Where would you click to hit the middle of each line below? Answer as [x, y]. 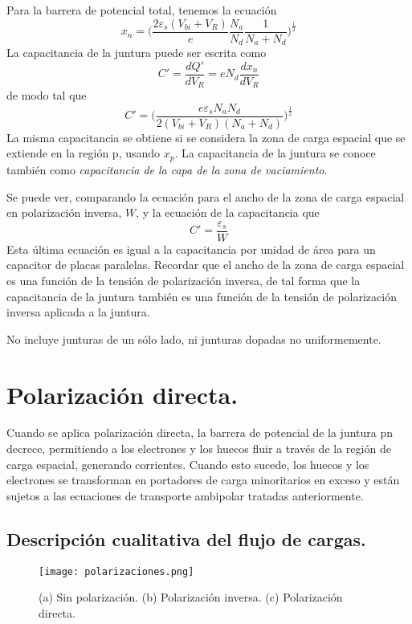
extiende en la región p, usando [84, 153]
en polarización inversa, [64, 212]
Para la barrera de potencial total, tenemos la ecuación [142, 10]
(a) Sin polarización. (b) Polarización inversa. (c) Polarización [191, 597]
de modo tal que [47, 95]
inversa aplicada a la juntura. [78, 312]
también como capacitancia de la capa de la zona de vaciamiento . [167, 169]
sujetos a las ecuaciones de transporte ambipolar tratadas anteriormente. [185, 495]
